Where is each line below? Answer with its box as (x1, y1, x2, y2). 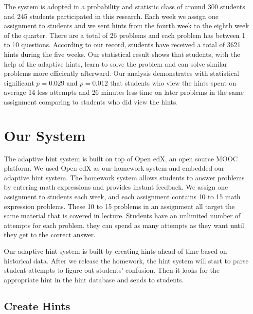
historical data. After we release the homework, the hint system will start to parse (4, 255, 249, 265)
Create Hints (4, 298, 70, 313)
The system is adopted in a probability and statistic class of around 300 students (4, 1, 245, 11)
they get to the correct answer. (4, 229, 96, 240)
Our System (4, 125, 86, 145)
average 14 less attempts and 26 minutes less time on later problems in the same (4, 87, 244, 97)
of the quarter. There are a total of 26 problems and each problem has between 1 (4, 30, 246, 40)
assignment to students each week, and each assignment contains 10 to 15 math (4, 192, 241, 202)
